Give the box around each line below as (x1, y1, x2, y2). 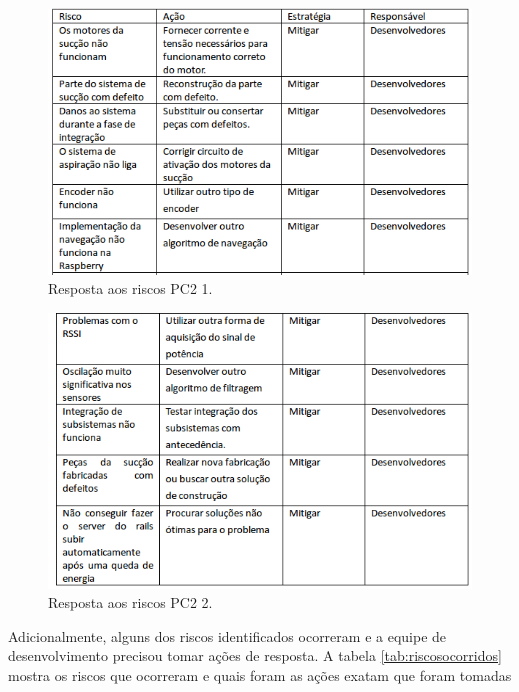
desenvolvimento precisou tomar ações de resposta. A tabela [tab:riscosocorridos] (8, 645, 502, 666)
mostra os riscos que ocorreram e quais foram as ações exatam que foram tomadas (8, 664, 512, 685)
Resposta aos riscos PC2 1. (48, 278, 213, 299)
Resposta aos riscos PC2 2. (48, 592, 213, 613)
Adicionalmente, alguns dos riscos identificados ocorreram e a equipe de (8, 625, 447, 646)
